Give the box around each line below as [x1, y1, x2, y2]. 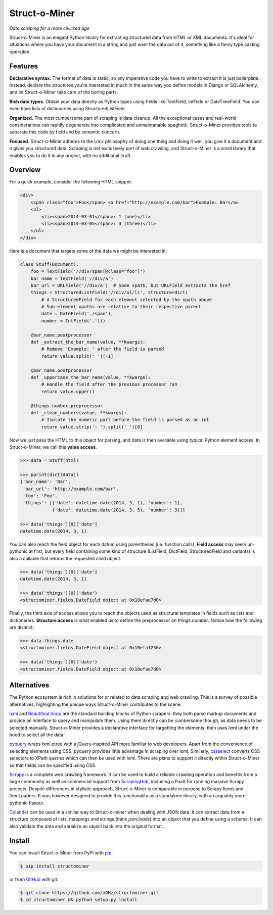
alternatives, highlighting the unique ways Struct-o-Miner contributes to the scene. [9, 701, 182, 707]
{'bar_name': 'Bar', [20, 479, 71, 485]
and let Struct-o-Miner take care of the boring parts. [9, 89, 118, 95]
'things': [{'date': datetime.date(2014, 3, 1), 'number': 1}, [23, 500, 183, 506]
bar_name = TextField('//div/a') [30, 275, 114, 281]
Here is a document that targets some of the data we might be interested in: [9, 248, 167, 254]
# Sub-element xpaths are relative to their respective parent [41, 304, 202, 310]
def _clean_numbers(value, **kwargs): [30, 410, 127, 415]
